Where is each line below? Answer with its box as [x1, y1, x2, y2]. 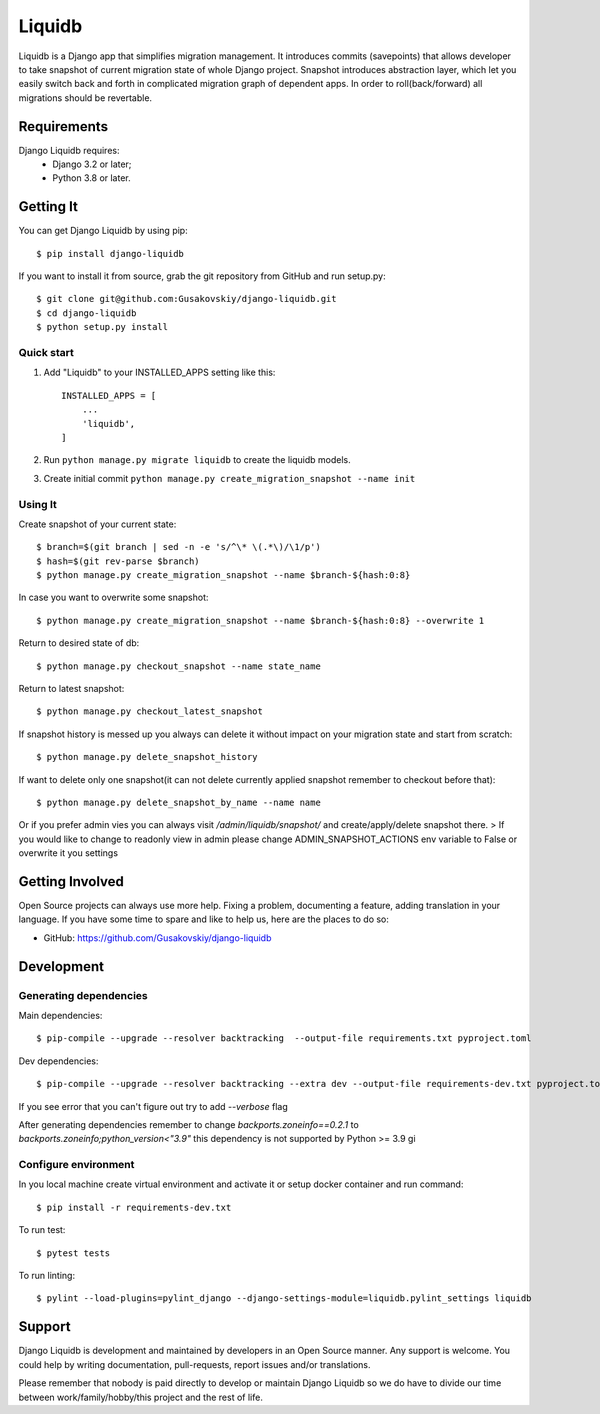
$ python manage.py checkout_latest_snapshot [36, 706, 264, 717]
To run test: [18, 1224, 66, 1236]
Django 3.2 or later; [52, 158, 132, 170]
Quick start [18, 346, 75, 360]
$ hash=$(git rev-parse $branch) [36, 555, 200, 567]
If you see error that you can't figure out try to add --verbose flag [18, 1100, 289, 1112]
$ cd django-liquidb [36, 307, 137, 319]
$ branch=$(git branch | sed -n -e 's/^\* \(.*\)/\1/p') [36, 541, 322, 553]
